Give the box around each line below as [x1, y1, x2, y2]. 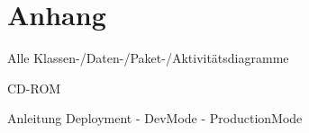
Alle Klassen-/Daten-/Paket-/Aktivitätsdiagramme [7, 49, 289, 67]
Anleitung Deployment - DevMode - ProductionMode [7, 109, 303, 128]
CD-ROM [7, 78, 61, 97]
